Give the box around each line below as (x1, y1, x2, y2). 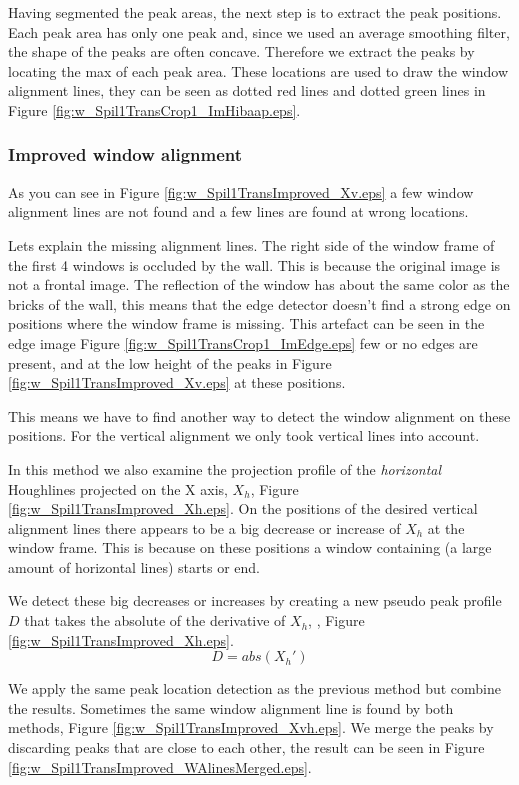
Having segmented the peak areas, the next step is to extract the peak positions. (8, 2, 502, 22)
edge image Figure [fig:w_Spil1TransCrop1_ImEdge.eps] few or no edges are (8, 332, 478, 353)
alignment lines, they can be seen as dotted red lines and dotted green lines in (8, 80, 486, 101)
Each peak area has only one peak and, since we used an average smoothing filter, (8, 21, 510, 42)
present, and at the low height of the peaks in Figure (8, 352, 332, 373)
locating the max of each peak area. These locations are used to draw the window (8, 60, 509, 81)
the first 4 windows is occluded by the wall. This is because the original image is (8, 254, 501, 275)
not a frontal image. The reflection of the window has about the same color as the (8, 274, 510, 295)
